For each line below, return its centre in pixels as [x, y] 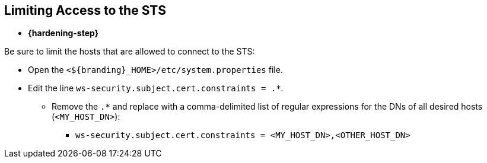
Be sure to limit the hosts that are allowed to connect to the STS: [130, 52]
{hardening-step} [63, 33]
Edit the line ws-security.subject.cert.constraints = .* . [156, 88]
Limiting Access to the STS [85, 10]
